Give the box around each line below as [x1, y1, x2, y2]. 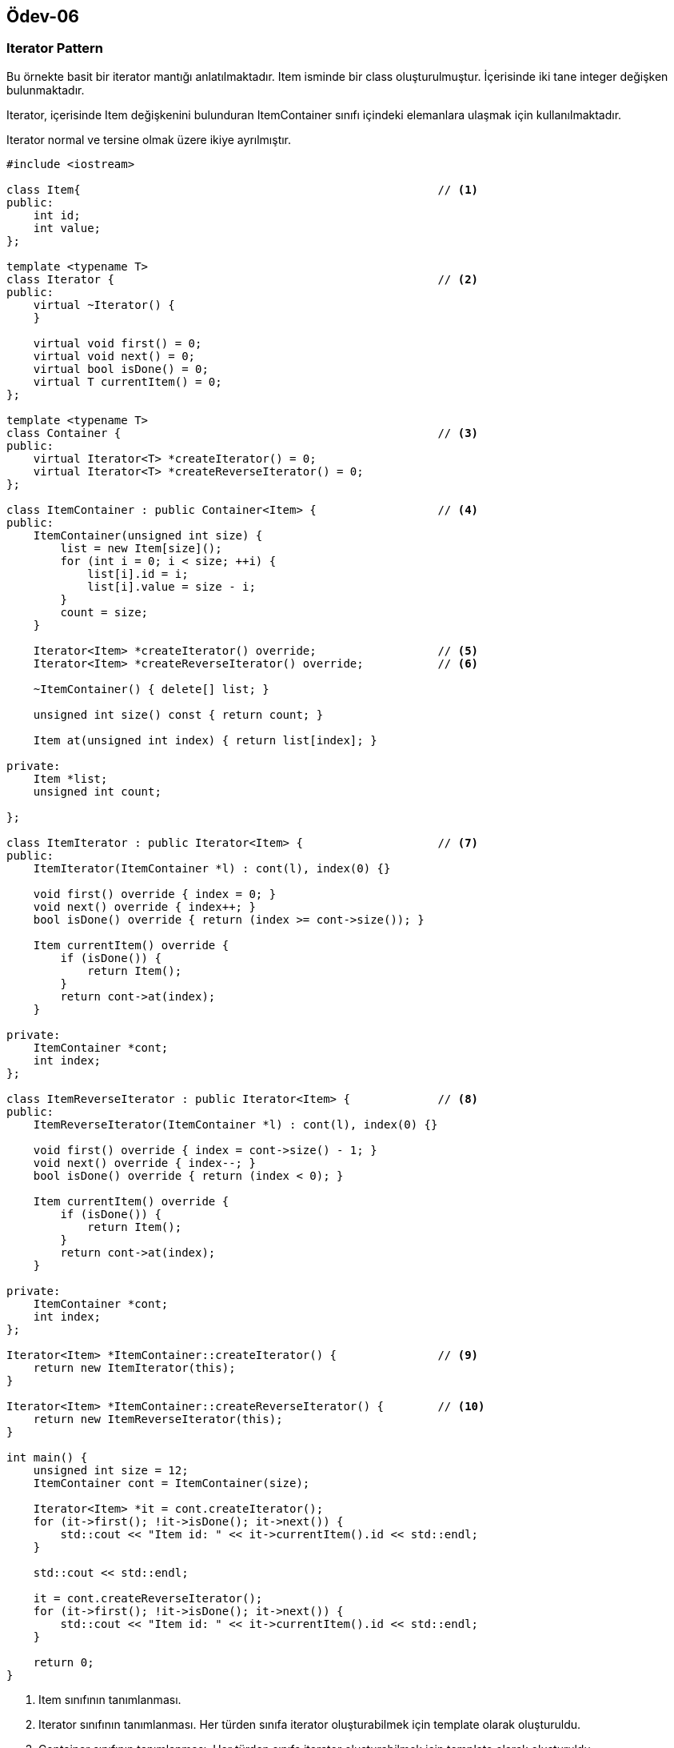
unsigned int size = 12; [33, 1463, 189, 1477]
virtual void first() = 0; [33, 336, 202, 350]
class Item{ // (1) [6, 182, 479, 196]
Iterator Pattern [6, 40, 103, 57]
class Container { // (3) [6, 426, 479, 439]
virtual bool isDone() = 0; [33, 362, 209, 375]
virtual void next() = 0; [33, 349, 196, 363]
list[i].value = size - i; [87, 579, 256, 593]
